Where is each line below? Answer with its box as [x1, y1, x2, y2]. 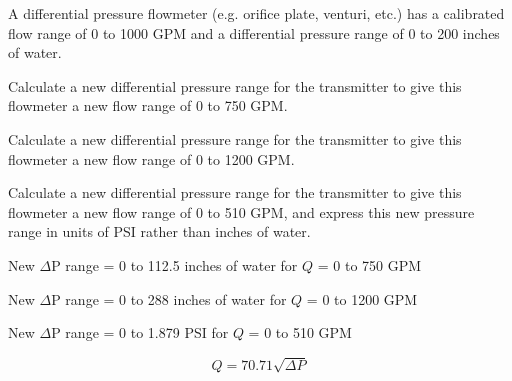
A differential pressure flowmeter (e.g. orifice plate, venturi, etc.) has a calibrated [8, 3, 505, 23]
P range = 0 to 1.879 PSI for [51, 322, 229, 343]
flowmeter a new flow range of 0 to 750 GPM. [8, 95, 288, 116]
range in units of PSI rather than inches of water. [8, 221, 311, 242]
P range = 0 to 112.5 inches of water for [51, 254, 298, 275]
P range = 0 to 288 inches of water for [51, 288, 287, 309]
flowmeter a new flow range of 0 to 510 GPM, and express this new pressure [8, 201, 475, 222]
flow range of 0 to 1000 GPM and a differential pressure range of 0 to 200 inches [8, 22, 500, 43]
